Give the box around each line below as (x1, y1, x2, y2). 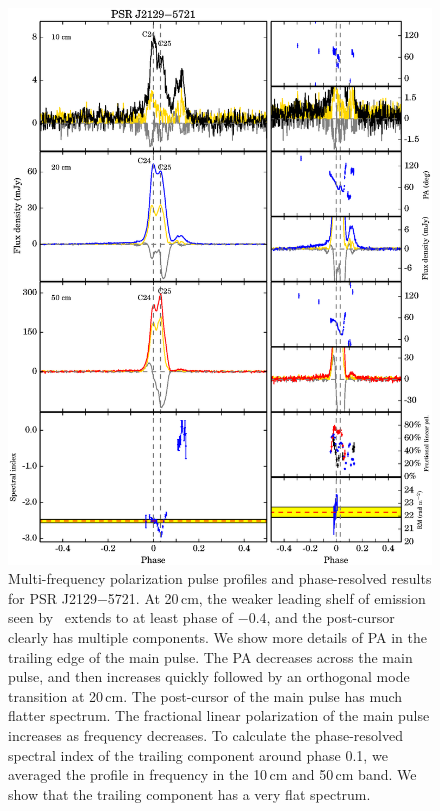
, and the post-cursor (266, 607, 395, 628)
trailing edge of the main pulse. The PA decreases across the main (8, 646, 413, 667)
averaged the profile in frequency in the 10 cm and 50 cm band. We (8, 764, 417, 785)
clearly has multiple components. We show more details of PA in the (8, 627, 428, 647)
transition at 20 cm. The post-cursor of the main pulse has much (8, 685, 403, 706)
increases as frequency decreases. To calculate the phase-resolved (8, 724, 403, 745)
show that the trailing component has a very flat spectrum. (8, 783, 371, 804)
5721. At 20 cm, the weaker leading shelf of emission (107, 587, 426, 608)
